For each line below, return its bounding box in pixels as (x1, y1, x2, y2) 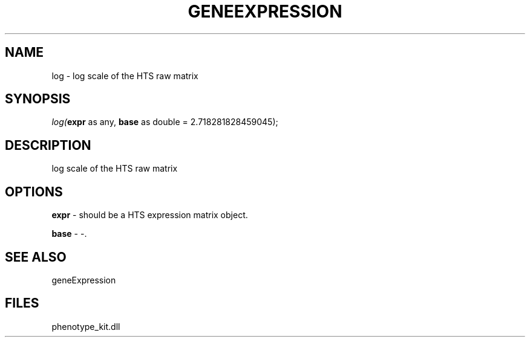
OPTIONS (5, 184, 63, 199)
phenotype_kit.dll (51, 321, 120, 332)
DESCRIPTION (5, 137, 91, 153)
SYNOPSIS (5, 91, 71, 107)
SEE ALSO (5, 249, 67, 265)
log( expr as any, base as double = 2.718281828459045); (51, 117, 278, 127)
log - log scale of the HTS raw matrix (51, 70, 198, 81)
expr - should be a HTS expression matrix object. (51, 210, 248, 221)
